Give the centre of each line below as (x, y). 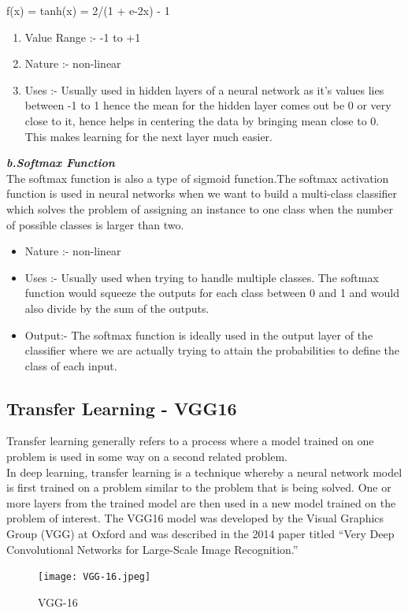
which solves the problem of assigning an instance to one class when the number (200, 208)
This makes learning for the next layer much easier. (148, 136)
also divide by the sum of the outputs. (117, 308)
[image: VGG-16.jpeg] (95, 577)
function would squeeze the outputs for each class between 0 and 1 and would (212, 293)
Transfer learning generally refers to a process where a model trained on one (190, 441)
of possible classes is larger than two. (95, 224)
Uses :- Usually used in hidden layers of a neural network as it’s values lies (204, 89)
